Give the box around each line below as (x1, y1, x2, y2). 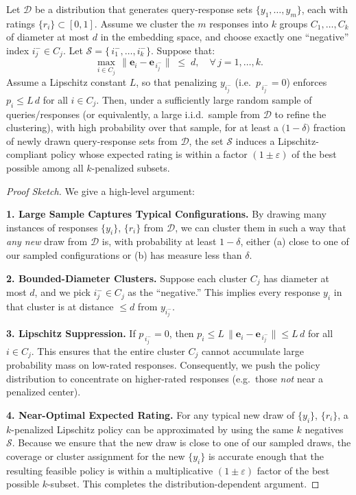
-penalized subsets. (91, 160, 170, 174)
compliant (6, 147, 48, 161)
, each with (301, 2, 348, 16)
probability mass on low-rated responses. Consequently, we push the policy (6, 358, 320, 372)
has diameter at (263, 270, 330, 285)
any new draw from (6, 234, 88, 249)
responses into (209, 16, 268, 30)
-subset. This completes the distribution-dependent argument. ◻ (47, 476, 320, 491)
